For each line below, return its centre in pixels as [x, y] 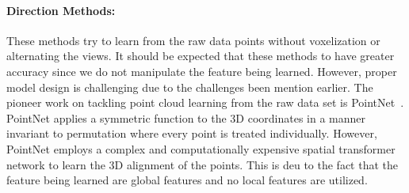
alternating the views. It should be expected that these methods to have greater [201, 56]
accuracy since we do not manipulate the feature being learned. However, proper [202, 71]
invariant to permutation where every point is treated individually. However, [192, 133]
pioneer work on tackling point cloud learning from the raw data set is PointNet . [205, 102]
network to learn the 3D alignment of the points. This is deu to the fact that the [202, 164]
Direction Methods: [61, 10]
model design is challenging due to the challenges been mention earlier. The [190, 87]
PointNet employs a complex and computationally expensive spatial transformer [201, 148]
